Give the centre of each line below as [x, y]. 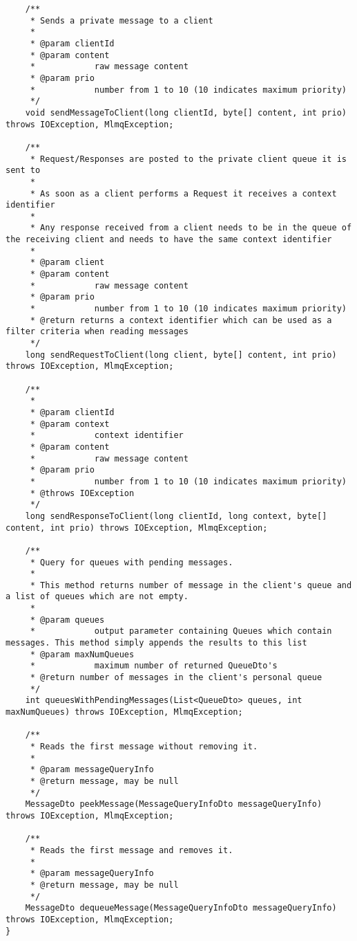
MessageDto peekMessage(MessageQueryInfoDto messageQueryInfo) [174, 804]
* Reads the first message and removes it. [132, 850]
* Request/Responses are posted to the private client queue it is [188, 159]
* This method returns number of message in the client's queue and [191, 585]
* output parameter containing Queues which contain [181, 631]
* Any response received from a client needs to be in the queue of [191, 228]
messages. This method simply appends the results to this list [156, 643]
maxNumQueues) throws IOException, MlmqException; [124, 712]
